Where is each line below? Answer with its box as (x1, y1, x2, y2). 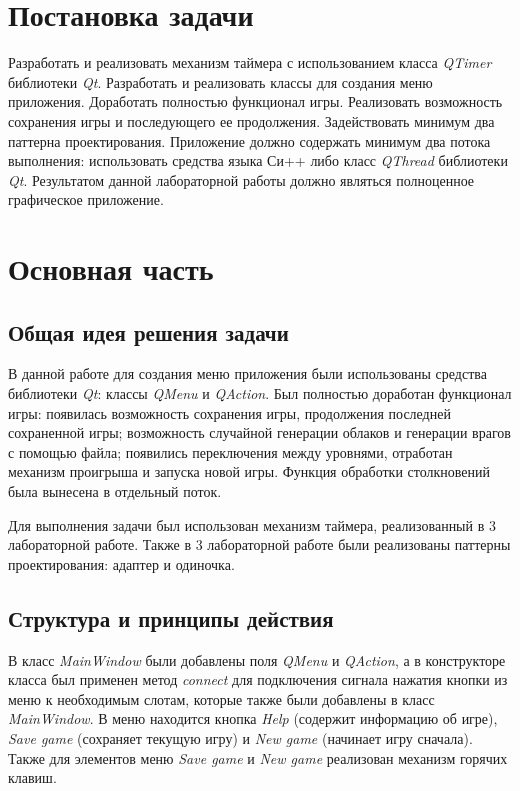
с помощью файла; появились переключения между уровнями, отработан (8, 441, 453, 462)
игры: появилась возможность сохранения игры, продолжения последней (8, 402, 451, 423)
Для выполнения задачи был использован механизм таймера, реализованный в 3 (8, 514, 496, 535)
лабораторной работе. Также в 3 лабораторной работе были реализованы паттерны (8, 534, 511, 555)
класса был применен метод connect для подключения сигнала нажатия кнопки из (8, 669, 508, 690)
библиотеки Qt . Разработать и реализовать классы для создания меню (8, 71, 433, 92)
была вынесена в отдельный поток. (8, 481, 222, 502)
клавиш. (8, 767, 57, 788)
